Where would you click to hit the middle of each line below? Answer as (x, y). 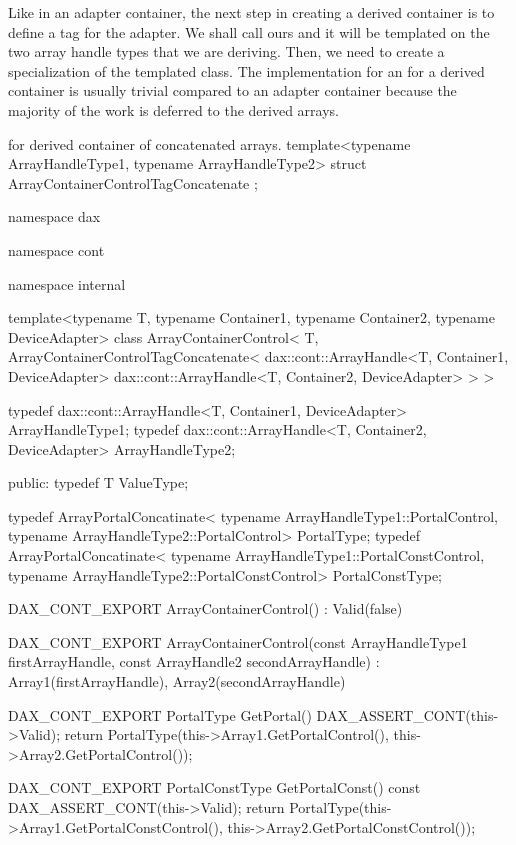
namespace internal (67, 283)
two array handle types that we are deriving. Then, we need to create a (226, 51)
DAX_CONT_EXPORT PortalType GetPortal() (160, 714)
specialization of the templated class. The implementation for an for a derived (246, 70)
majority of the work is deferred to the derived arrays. (173, 109)
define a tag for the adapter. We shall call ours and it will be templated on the (249, 31)
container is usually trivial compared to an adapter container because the (232, 90)
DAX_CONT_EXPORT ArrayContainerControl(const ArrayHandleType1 (238, 641)
